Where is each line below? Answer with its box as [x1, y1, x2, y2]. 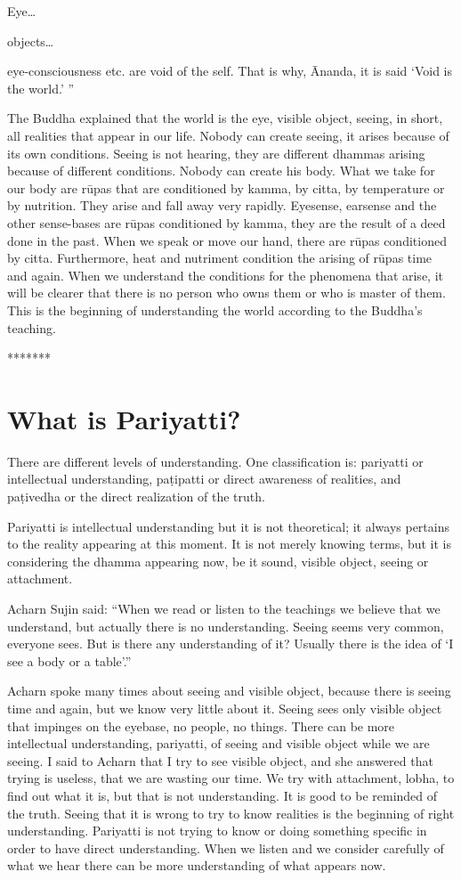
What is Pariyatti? [7, 400, 241, 436]
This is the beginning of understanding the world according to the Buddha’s [7, 300, 423, 319]
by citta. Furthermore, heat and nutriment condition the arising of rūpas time [7, 249, 433, 267]
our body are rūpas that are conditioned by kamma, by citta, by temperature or [7, 178, 445, 197]
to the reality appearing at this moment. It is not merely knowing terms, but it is [7, 534, 452, 553]
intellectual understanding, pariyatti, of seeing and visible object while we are [7, 734, 430, 753]
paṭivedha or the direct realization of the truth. [7, 487, 265, 505]
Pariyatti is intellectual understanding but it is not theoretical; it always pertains [7, 517, 449, 535]
